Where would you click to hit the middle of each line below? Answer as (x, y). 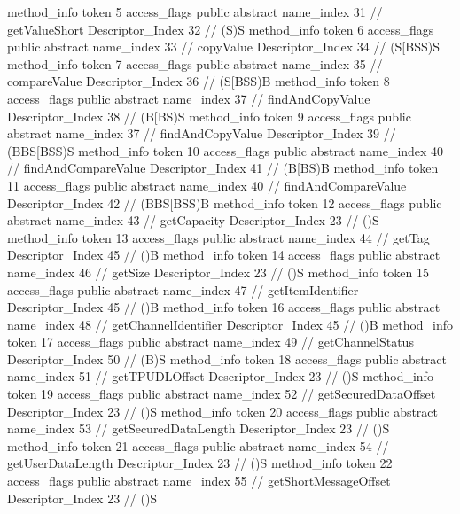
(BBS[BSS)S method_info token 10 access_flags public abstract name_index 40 (226, 150)
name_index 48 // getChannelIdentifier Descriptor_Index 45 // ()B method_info (230, 324)
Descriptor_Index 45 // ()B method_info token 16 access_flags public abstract (224, 307)
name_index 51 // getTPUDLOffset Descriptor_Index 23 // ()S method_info (220, 376)
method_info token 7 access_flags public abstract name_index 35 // (195, 63)
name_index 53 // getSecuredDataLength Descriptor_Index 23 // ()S (199, 428)
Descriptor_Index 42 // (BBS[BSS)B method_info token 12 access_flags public (225, 202)
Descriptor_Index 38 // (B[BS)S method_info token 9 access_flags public (209, 116)
